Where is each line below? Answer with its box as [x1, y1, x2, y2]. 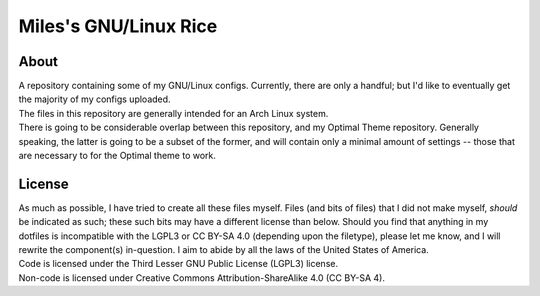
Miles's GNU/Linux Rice [18, 15, 218, 37]
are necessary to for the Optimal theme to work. [18, 150, 217, 162]
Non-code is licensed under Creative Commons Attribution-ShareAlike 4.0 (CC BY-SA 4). [18, 271, 385, 284]
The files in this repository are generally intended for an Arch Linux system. [18, 107, 329, 119]
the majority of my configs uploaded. [18, 93, 171, 105]
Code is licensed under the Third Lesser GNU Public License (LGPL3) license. [18, 258, 339, 270]
